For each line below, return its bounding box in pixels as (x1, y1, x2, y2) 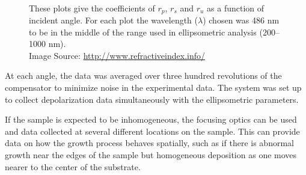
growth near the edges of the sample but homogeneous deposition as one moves (5, 148, 297, 161)
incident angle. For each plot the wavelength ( (29, 14, 198, 26)
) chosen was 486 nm (203, 14, 280, 26)
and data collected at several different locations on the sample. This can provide (5, 124, 300, 137)
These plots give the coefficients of (29, 1, 155, 14)
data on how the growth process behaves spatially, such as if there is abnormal (5, 137, 294, 149)
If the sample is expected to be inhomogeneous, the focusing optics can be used (5, 113, 297, 126)
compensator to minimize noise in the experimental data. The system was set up (5, 81, 302, 94)
